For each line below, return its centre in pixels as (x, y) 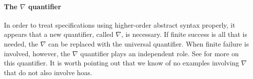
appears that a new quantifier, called (59, 34)
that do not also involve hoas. (48, 72)
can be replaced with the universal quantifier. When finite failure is (149, 43)
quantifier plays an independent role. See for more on (159, 53)
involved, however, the (37, 53)
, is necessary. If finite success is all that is (184, 34)
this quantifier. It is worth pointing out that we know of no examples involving (122, 63)
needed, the (21, 43)
